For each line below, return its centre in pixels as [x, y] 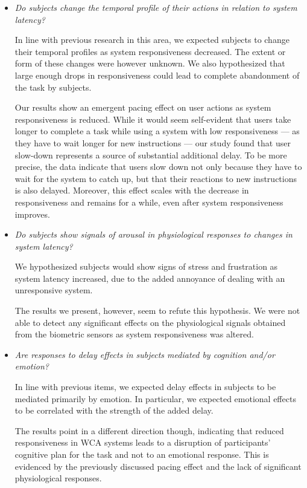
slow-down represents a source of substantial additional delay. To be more [151, 155]
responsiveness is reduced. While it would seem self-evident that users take [153, 119]
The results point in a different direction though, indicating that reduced [149, 430]
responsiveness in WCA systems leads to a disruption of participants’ [143, 442]
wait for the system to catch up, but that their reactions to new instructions [156, 178]
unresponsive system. [54, 290]
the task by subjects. [53, 87]
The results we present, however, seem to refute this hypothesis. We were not [157, 311]
